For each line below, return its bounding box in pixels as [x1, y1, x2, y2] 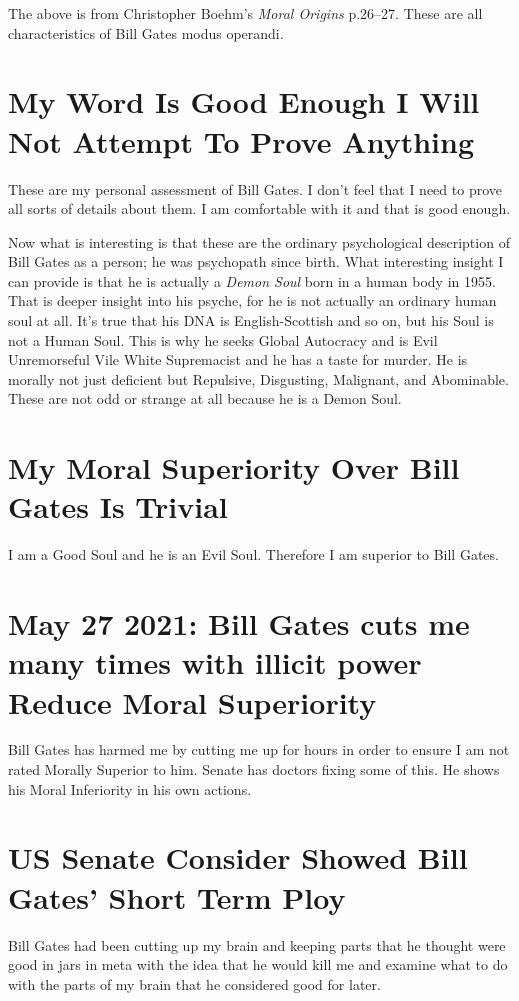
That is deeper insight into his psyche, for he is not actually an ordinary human [8, 290, 497, 311]
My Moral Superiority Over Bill [8, 447, 460, 488]
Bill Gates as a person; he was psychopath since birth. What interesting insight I [8, 251, 504, 272]
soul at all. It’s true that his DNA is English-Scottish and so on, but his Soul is [8, 310, 494, 331]
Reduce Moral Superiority [8, 681, 377, 722]
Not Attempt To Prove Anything [8, 120, 474, 161]
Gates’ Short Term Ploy [8, 876, 346, 917]
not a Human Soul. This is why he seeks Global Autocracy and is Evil [8, 329, 438, 350]
